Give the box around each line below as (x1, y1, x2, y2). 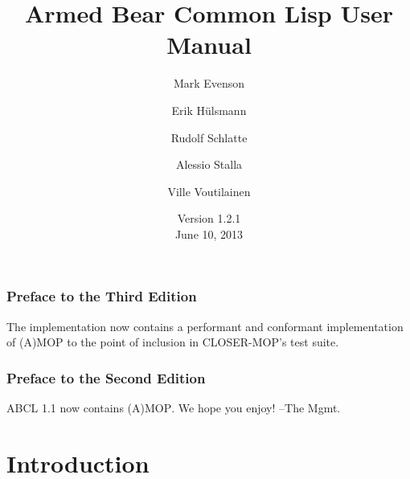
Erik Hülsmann (171, 101, 247, 118)
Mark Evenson (173, 75, 245, 92)
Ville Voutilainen (167, 182, 251, 199)
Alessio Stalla (175, 156, 243, 173)
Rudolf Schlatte (170, 129, 248, 145)
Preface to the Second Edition (6, 367, 206, 387)
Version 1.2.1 (177, 210, 241, 227)
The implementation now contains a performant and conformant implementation (6, 317, 404, 334)
